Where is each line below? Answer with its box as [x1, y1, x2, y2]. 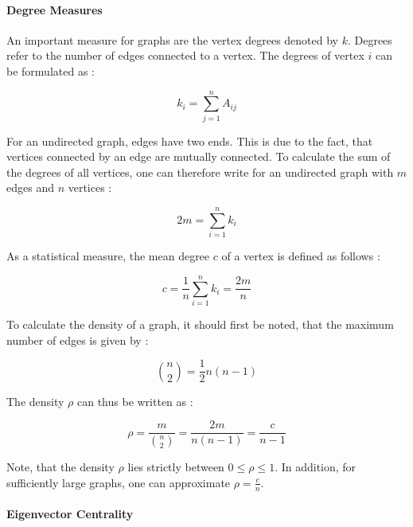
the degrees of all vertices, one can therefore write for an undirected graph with [6, 163, 394, 180]
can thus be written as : [76, 392, 193, 409]
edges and [6, 179, 54, 196]
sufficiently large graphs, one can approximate [6, 474, 231, 490]
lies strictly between [127, 459, 224, 475]
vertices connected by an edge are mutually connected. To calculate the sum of [6, 148, 391, 165]
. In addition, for [275, 459, 357, 475]
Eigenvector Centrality [6, 506, 134, 522]
